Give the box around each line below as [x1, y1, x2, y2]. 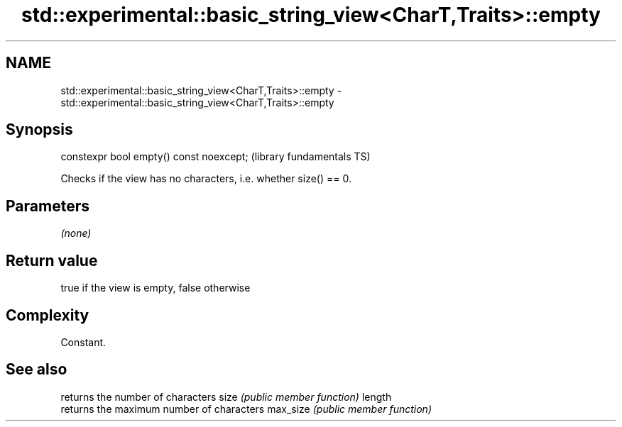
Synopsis [6, 121, 73, 139]
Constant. [60, 335, 107, 348]
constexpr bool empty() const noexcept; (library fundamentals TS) [60, 150, 371, 163]
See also [6, 360, 67, 379]
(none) [60, 227, 92, 240]
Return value [6, 251, 98, 270]
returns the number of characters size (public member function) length [60, 390, 392, 403]
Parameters [6, 196, 89, 215]
